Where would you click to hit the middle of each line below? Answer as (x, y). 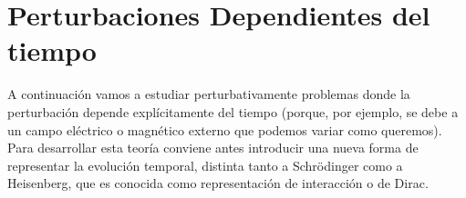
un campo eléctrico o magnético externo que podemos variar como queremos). (225, 129)
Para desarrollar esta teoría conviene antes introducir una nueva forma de (213, 148)
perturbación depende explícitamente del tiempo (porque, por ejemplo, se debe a (233, 111)
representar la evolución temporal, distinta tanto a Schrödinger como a (205, 165)
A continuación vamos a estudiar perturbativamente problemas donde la (209, 94)
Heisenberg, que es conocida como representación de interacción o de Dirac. (218, 183)
